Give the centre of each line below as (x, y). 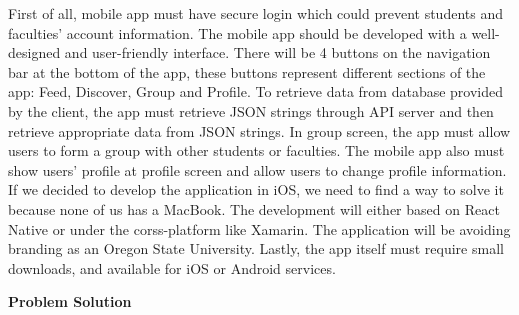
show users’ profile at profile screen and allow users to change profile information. (257, 169)
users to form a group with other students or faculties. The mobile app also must (256, 150)
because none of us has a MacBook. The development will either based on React (254, 208)
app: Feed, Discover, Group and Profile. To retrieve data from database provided (256, 91)
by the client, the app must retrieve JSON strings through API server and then (251, 110)
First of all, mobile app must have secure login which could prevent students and (255, 13)
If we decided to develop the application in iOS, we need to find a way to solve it (256, 189)
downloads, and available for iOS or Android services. (172, 267)
